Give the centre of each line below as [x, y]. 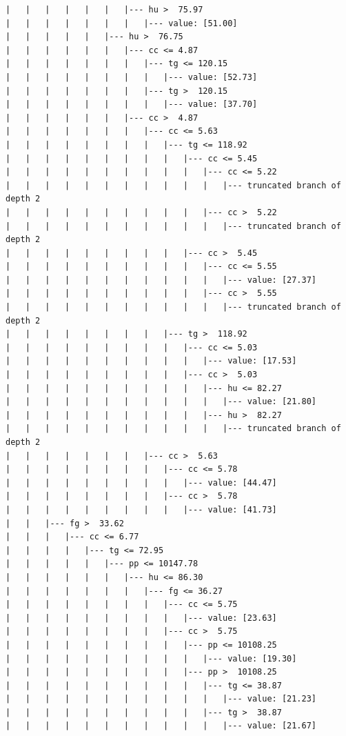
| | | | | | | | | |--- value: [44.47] [141, 483]
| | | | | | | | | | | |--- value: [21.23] [161, 699]
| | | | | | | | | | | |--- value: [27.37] [161, 280]
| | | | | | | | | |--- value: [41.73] [141, 509]
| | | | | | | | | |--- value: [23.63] [141, 618]
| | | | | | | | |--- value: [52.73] [132, 77]
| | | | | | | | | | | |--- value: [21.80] [161, 402]
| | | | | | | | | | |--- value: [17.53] [151, 361]
